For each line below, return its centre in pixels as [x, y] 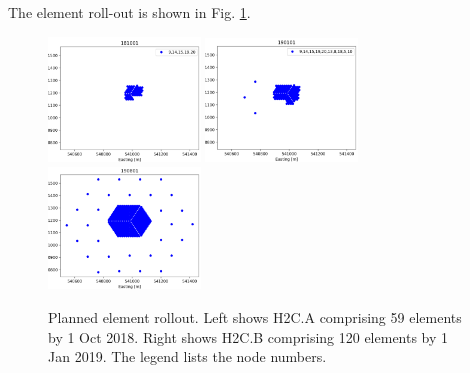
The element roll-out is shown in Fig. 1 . [129, 12]
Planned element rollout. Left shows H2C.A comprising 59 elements [255, 317]
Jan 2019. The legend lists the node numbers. [187, 356]
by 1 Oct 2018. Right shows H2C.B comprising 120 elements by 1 [248, 336]
